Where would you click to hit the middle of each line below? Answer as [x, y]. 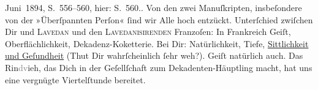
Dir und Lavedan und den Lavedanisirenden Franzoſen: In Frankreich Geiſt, [148, 32]
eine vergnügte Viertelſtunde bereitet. [75, 79]
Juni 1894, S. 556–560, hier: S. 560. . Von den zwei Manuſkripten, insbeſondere [153, 7]
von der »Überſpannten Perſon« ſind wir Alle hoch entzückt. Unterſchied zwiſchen [159, 19]
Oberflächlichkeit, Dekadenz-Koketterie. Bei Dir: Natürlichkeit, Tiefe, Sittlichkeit [157, 43]
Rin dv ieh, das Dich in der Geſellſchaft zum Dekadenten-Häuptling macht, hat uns [159, 67]
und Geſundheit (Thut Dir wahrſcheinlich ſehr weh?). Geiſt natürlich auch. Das [154, 55]
